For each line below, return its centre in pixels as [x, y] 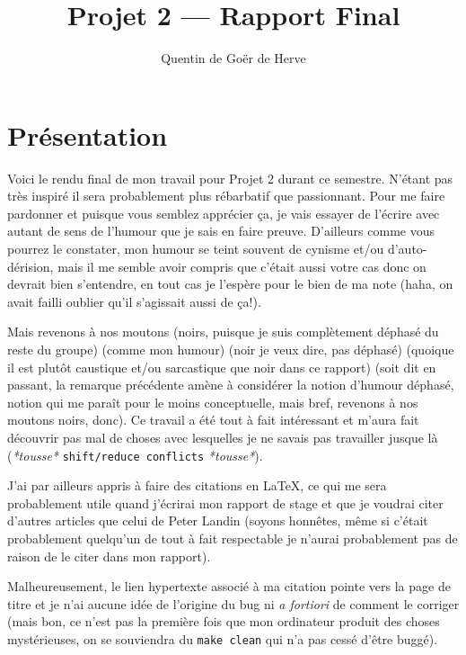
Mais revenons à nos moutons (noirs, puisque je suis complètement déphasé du [223, 332]
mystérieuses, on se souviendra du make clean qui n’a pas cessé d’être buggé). [223, 638]
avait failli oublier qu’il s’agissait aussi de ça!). [134, 301]
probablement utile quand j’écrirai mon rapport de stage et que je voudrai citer [225, 502]
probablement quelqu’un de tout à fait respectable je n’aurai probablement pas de [233, 538]
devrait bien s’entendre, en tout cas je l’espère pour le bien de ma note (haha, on [230, 284]
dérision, [31, 266]
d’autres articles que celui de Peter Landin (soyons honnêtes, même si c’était [218, 520]
